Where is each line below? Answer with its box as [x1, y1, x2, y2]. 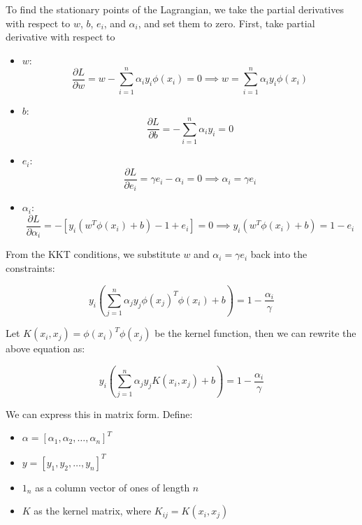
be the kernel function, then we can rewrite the [154, 326, 356, 340]
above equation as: [6, 341, 85, 356]
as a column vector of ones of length [35, 480, 190, 494]
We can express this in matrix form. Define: [6, 406, 193, 421]
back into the [250, 247, 307, 261]
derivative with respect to [6, 29, 115, 44]
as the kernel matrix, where [34, 503, 152, 518]
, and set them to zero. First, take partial [138, 15, 315, 30]
